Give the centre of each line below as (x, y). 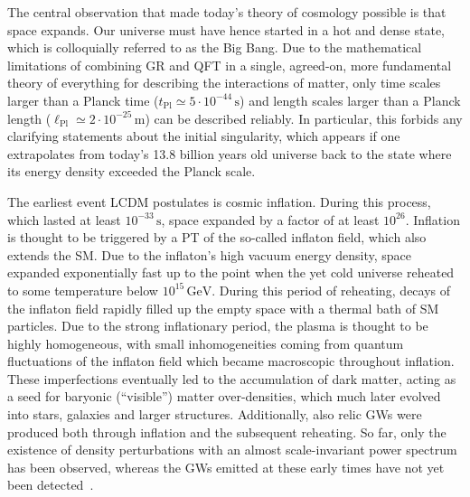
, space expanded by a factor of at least (270, 219)
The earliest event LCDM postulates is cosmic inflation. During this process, (219, 201)
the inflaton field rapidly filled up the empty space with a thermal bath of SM (223, 308)
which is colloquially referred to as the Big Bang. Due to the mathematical (215, 47)
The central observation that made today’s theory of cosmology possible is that (227, 12)
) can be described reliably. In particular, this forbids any (304, 118)
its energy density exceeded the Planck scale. (132, 171)
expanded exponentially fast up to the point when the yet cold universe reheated (231, 272)
